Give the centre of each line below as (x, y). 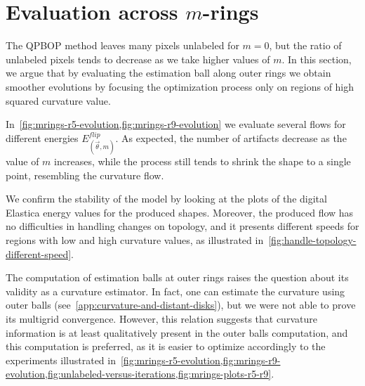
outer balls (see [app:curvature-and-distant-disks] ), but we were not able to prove (181, 305)
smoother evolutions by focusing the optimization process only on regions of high (180, 86)
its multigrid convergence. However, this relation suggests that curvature (161, 319)
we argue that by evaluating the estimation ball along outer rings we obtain (168, 73)
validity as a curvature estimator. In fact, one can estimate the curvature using (175, 291)
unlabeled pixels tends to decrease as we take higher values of (138, 59)
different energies (42, 137)
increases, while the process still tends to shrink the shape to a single (203, 161)
